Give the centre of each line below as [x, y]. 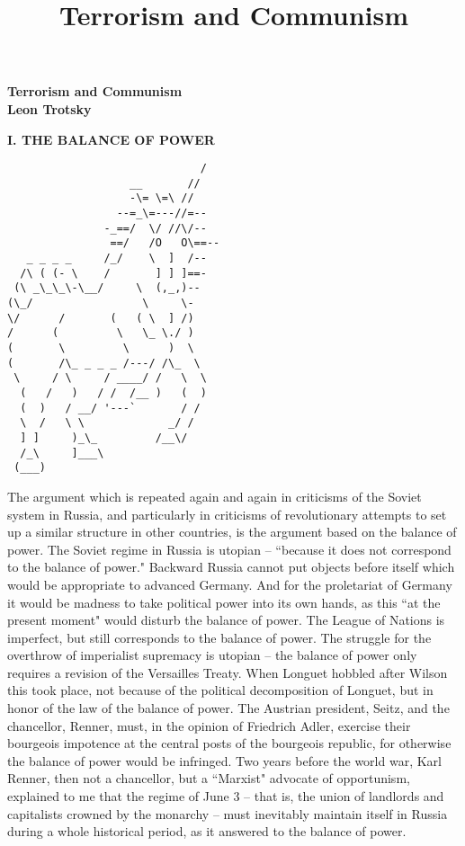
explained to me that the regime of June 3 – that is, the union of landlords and [226, 796]
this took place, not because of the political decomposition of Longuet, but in [220, 690]
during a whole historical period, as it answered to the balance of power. [207, 831]
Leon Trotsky [49, 108]
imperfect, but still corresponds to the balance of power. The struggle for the [219, 637]
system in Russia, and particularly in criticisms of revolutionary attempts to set [227, 514]
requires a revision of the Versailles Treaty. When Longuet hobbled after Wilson [228, 672]
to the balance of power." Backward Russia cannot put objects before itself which [231, 567]
